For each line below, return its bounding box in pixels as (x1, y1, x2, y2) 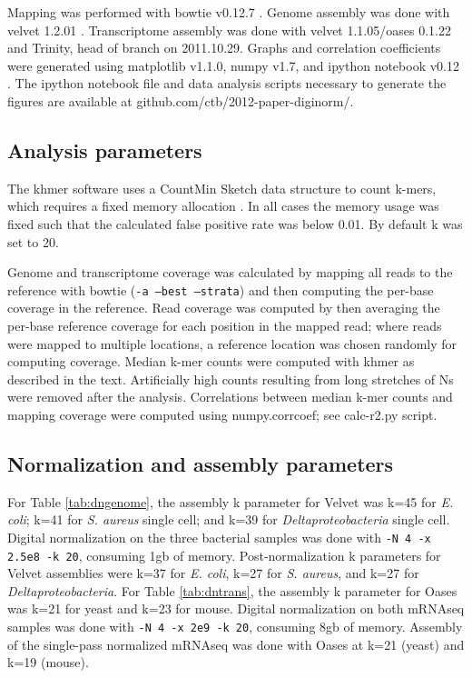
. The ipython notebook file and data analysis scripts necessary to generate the (7, 74, 447, 93)
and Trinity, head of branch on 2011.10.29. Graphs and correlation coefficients (7, 38, 441, 57)
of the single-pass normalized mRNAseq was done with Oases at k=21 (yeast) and (7, 634, 465, 653)
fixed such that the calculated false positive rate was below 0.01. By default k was (7, 214, 463, 233)
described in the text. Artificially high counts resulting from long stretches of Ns (7, 369, 454, 388)
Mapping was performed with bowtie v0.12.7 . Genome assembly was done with (7, 3, 450, 21)
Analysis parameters (7, 135, 202, 164)
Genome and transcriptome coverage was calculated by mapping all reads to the (7, 263, 453, 282)
